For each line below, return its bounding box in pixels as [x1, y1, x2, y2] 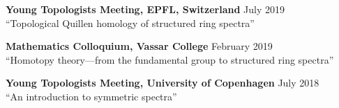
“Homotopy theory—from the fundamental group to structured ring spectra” [6, 52, 334, 66]
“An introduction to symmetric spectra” [6, 89, 177, 103]
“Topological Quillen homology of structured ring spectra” [6, 15, 255, 30]
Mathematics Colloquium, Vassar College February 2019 [6, 39, 273, 53]
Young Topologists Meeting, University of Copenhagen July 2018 [6, 75, 319, 90]
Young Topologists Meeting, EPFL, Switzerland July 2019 [6, 2, 285, 16]
